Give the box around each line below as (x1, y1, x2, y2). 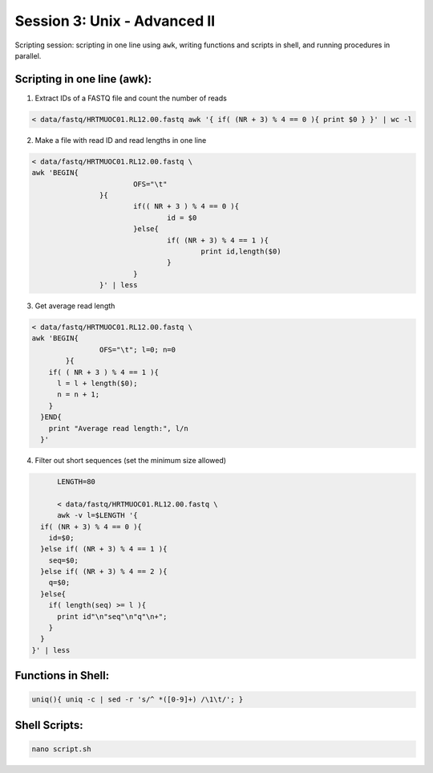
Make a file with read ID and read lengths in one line (34, 135, 207, 144)
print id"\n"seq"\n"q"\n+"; (57, 612, 168, 621)
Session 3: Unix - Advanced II (14, 12, 216, 30)
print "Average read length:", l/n (48, 424, 188, 433)
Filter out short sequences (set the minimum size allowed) (34, 455, 227, 465)
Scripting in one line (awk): (14, 72, 152, 86)
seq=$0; (48, 555, 79, 565)
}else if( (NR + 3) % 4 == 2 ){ (40, 567, 168, 576)
